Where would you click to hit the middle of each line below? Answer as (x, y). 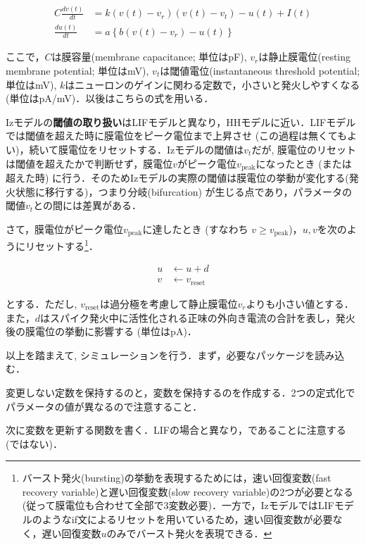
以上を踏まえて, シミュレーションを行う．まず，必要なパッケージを (160, 355)
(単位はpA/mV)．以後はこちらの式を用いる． (110, 98)
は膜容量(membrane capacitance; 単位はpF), (149, 57)
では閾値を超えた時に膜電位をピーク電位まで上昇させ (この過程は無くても (176, 136)
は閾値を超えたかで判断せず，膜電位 (89, 163)
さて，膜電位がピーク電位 (65, 228)
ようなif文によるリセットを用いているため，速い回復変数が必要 (187, 519)
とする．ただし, (42, 303)
